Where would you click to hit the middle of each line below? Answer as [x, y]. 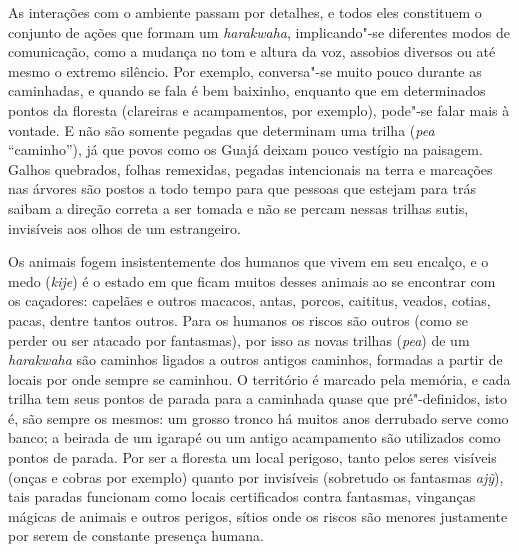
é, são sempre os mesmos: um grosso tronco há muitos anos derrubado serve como [258, 417]
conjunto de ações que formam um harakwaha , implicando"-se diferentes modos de [259, 31]
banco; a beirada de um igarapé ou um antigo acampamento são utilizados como [254, 437]
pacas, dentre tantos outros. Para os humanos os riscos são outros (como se [238, 319]
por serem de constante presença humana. [136, 535]
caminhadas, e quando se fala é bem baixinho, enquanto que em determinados [247, 90]
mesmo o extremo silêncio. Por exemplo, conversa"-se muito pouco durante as [245, 70]
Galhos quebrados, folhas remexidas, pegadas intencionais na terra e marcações [250, 168]
